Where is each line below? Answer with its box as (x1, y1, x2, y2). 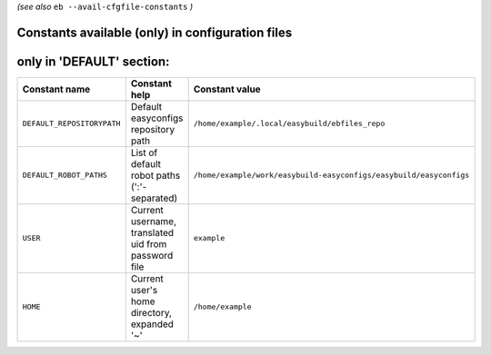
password (130, 249, 174, 261)
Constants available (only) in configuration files (16, 25, 293, 40)
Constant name (22, 83, 91, 95)
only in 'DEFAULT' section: (16, 54, 170, 69)
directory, (130, 306, 173, 319)
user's (130, 283, 158, 296)
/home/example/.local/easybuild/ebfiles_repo (193, 119, 386, 129)
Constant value (193, 83, 261, 95)
